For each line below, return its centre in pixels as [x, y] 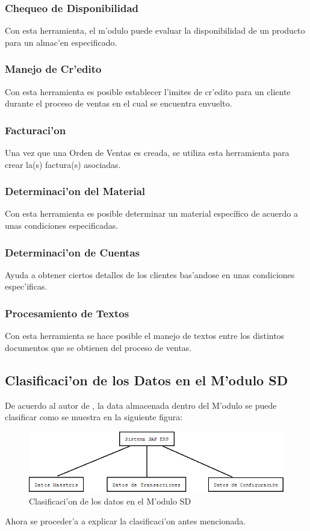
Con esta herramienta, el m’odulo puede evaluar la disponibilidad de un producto [155, 30]
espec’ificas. [26, 286]
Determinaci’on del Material [75, 191]
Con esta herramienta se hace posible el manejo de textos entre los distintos [145, 336]
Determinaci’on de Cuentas [72, 252]
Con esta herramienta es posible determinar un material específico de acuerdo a [152, 213]
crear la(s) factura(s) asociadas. [63, 164]
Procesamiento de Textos [67, 313]
